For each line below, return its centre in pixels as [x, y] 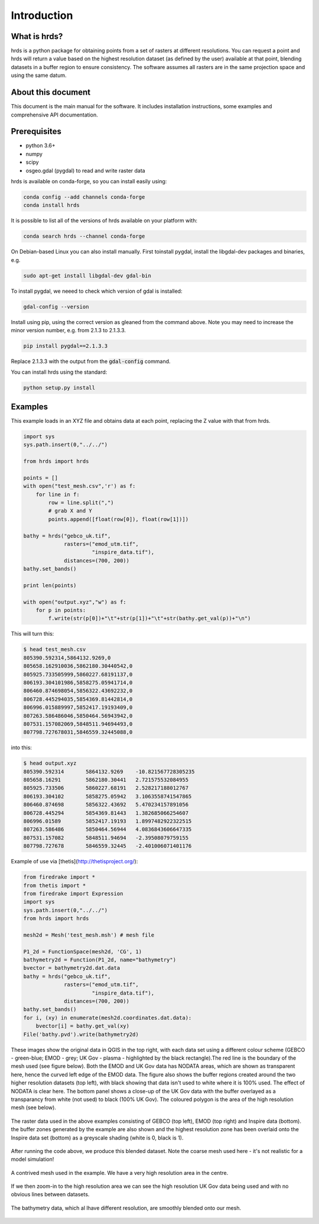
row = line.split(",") [81, 503]
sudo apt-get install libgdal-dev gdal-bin [87, 276]
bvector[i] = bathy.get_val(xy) [83, 1026]
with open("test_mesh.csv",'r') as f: [79, 486]
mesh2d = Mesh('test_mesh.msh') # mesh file [89, 935]
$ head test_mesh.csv [55, 650]
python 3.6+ [40, 145]
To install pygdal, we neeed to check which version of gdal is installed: [97, 291]
